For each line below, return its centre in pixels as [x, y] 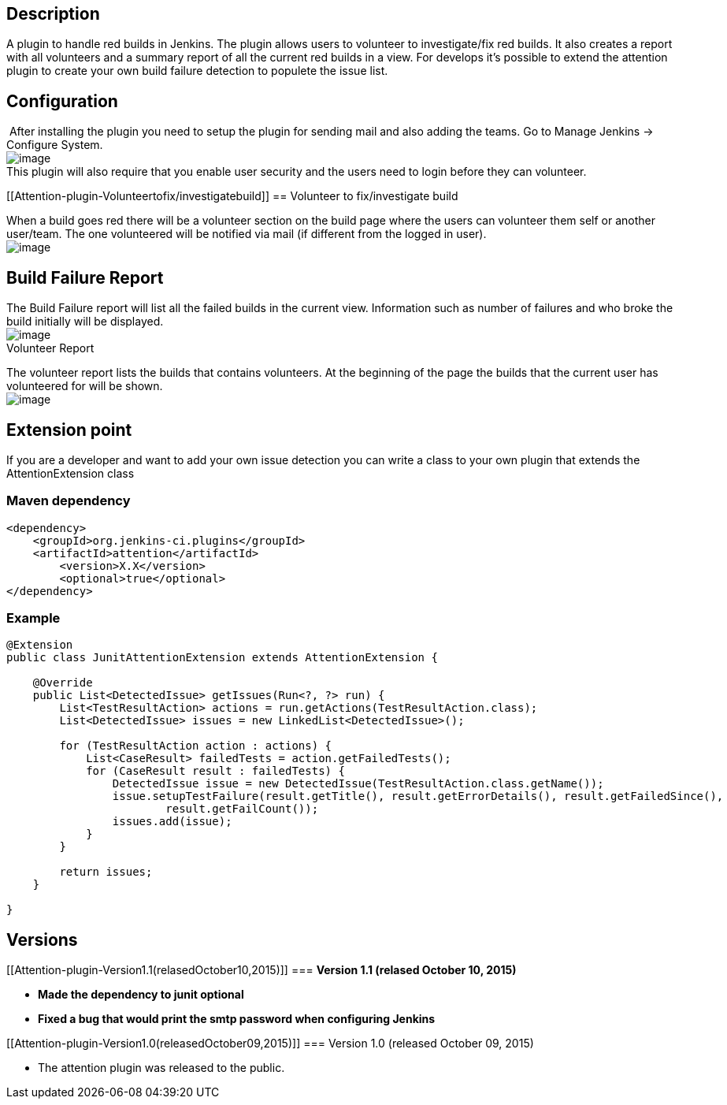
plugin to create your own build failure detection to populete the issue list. [197, 71]
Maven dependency [69, 501]
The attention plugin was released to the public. [161, 1068]
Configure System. [55, 145]
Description [53, 14]
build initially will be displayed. [85, 322]
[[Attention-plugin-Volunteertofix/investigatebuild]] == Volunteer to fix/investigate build [232, 196]
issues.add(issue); [172, 822]
